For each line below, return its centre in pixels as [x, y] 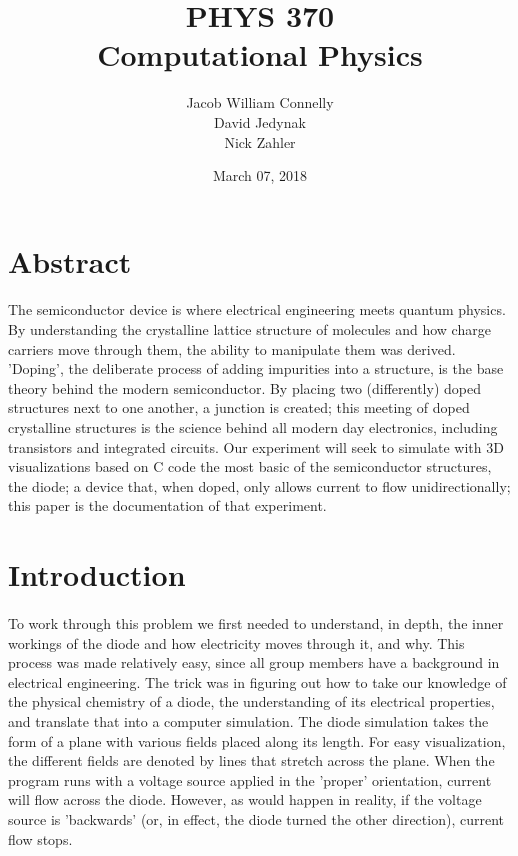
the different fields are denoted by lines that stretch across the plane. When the [251, 760]
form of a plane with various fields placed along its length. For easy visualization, [257, 740]
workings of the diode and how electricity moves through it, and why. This [236, 642]
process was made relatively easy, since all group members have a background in [254, 662]
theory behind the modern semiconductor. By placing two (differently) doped [244, 387]
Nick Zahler [260, 141]
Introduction [97, 574]
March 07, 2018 [260, 175]
